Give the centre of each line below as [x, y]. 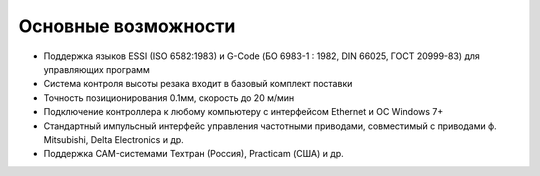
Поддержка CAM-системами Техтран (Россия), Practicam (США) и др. [193, 154]
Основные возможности [127, 26]
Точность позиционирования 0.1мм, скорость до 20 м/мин [169, 97]
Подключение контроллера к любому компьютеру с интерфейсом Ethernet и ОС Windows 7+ [243, 112]
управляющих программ [96, 69]
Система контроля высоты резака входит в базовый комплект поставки [198, 84]
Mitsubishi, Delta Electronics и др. [113, 139]
